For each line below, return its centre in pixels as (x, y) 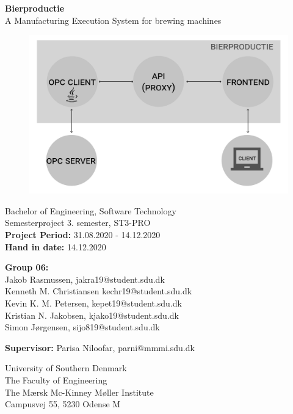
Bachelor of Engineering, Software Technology (91, 210)
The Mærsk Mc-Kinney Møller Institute (79, 392)
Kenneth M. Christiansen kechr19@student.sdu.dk (99, 291)
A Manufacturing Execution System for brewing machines (113, 20)
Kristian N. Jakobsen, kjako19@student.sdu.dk (92, 315)
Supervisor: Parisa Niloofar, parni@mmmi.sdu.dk (100, 347)
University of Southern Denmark (66, 368)
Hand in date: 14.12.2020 (56, 246)
